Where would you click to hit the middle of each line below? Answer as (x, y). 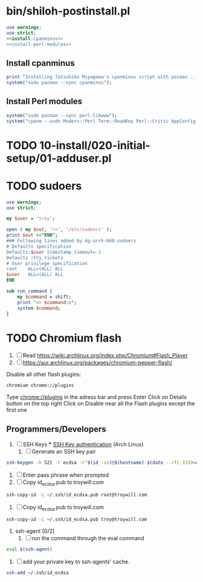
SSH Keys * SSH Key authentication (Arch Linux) (83, 445)
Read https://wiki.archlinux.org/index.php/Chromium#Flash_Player (105, 355)
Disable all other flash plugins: (44, 374)
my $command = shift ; (44, 297)
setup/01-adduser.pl (59, 158)
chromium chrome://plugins (40, 386)
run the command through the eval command (88, 538)
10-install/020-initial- (95, 145)
